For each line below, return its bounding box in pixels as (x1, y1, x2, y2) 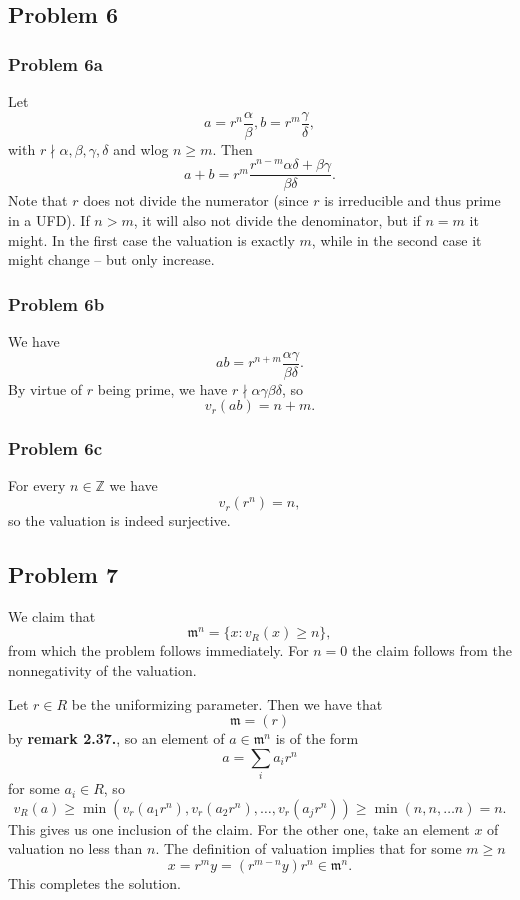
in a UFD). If (8, 209, 90, 230)
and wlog (113, 138, 169, 159)
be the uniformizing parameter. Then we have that (71, 693, 383, 714)
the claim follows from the (352, 640, 512, 661)
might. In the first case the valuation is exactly (8, 229, 295, 250)
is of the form (275, 728, 359, 749)
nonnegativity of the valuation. (8, 660, 197, 681)
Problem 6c (8, 436, 103, 461)
